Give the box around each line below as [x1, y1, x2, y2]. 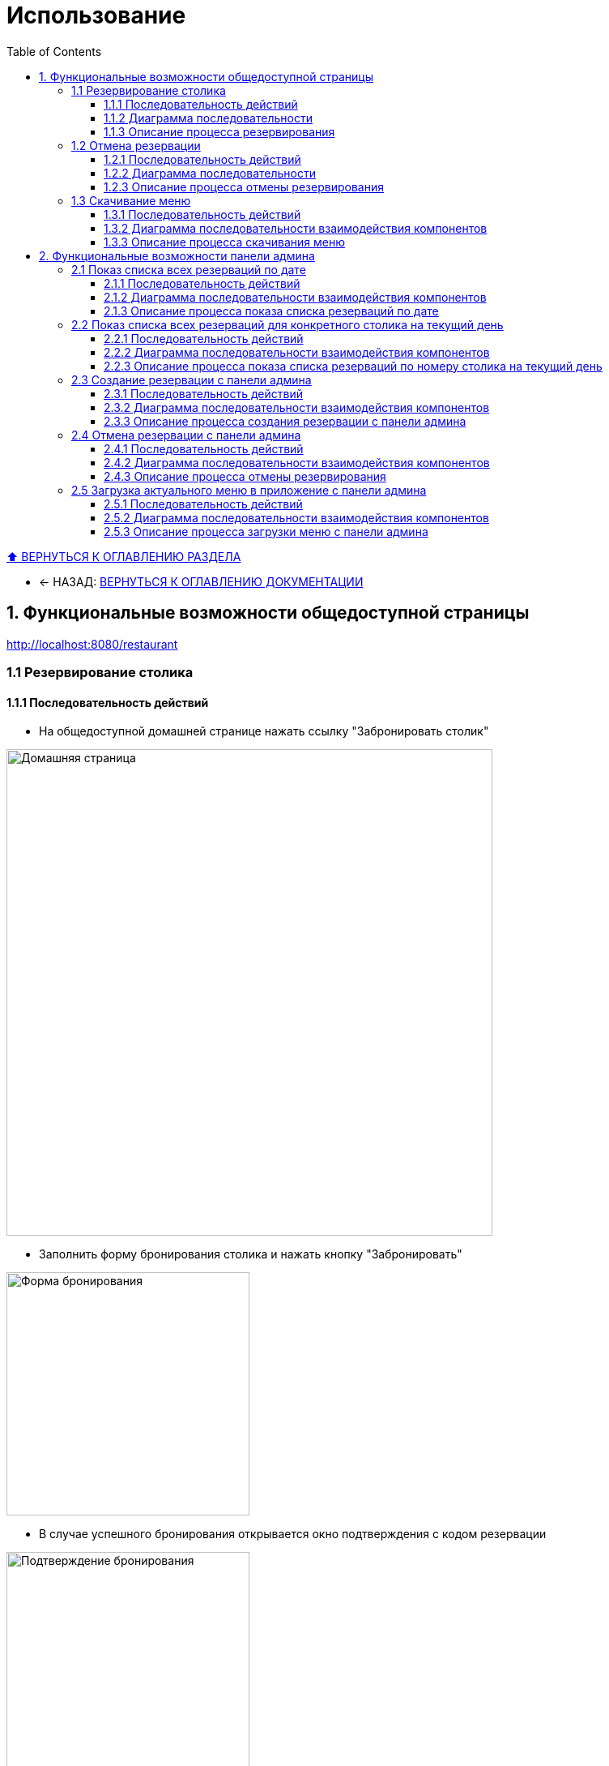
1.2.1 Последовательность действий [104, 152, 301, 166]
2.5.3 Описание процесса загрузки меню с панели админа [104, 524, 428, 538]
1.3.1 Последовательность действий [104, 207, 301, 221]
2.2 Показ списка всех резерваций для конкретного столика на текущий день [71, 317, 504, 332]
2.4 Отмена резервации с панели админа [71, 427, 301, 442]
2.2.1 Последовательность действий [104, 331, 304, 345]
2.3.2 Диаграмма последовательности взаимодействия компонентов [104, 400, 490, 414]
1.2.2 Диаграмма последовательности [104, 165, 316, 180]
